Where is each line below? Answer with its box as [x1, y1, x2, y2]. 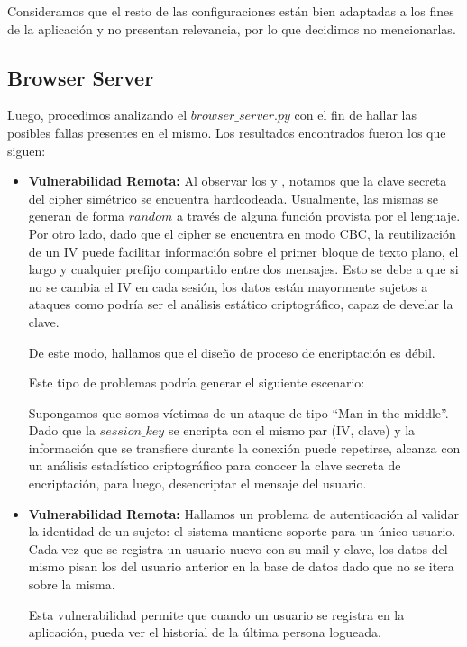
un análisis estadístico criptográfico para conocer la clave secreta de [28, 456, 401, 475]
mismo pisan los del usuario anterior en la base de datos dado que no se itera [28, 557, 454, 576]
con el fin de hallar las [294, 105, 417, 124]
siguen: [7, 141, 46, 159]
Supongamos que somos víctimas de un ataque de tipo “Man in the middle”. [28, 403, 449, 422]
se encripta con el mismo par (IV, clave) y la [168, 421, 416, 440]
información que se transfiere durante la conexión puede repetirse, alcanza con [28, 438, 461, 457]
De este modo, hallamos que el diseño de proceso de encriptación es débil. [28, 342, 435, 361]
